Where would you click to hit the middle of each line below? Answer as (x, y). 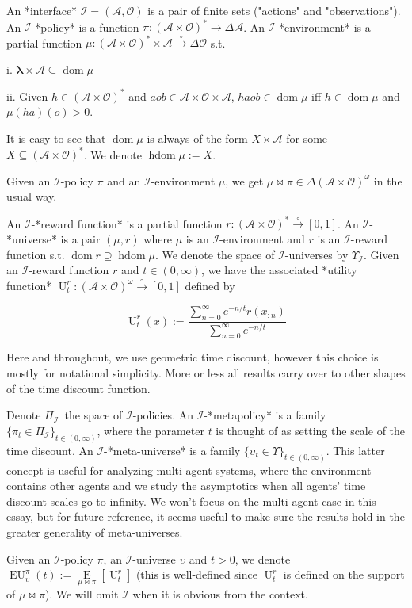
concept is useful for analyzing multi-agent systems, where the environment (189, 470)
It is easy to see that (56, 138)
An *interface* (42, 10)
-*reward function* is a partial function (127, 223)
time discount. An (50, 450)
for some (307, 138)
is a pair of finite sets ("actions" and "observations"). (274, 10)
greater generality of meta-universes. (95, 532)
